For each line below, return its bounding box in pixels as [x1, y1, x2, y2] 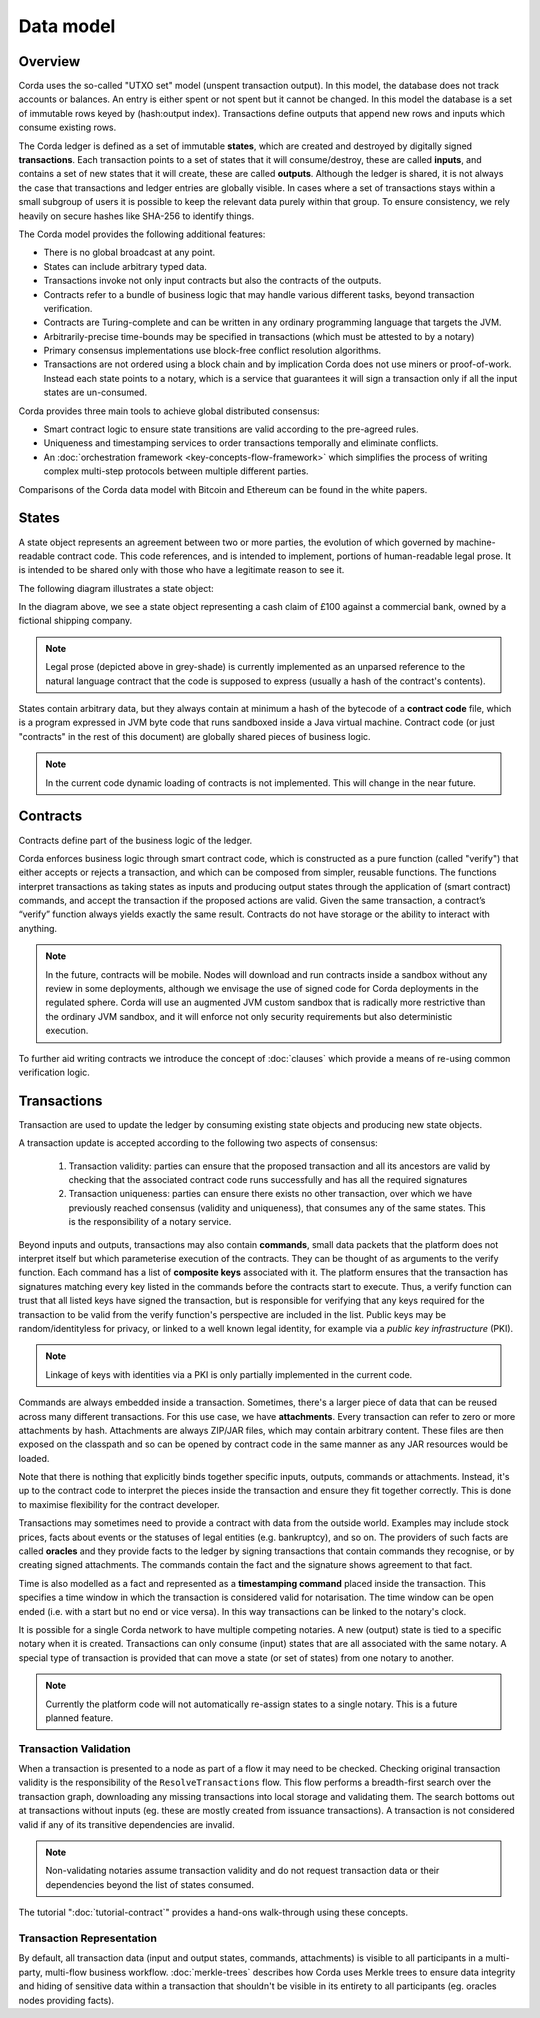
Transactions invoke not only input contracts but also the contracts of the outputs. [43, 275, 382, 287]
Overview [18, 53, 81, 70]
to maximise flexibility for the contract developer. [18, 1498, 220, 1510]
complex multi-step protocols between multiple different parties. [43, 465, 309, 477]
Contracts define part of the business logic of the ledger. [18, 834, 253, 846]
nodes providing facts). [18, 1994, 115, 2006]
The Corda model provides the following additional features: [18, 228, 266, 240]
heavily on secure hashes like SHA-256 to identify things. [18, 210, 255, 222]
